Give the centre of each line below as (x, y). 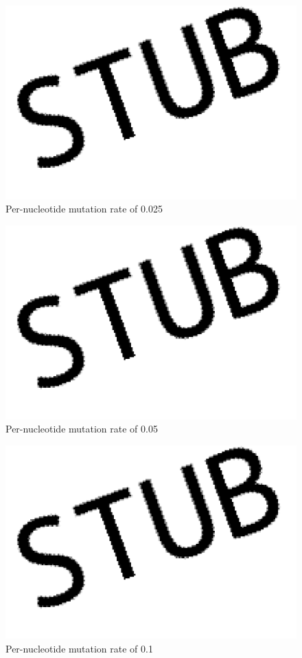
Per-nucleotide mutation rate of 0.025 (84, 209)
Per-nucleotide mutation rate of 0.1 (79, 648)
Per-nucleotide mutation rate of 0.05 (82, 429)
